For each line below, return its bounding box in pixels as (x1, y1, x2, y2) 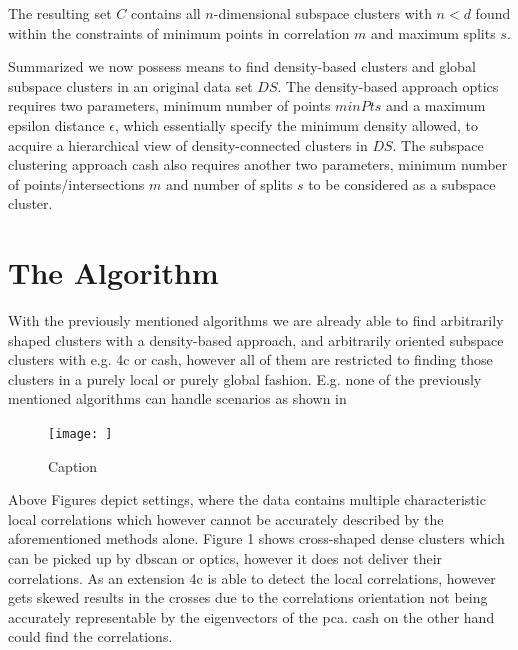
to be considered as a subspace (308, 173, 496, 194)
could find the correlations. (8, 626, 173, 647)
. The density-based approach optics (277, 75, 499, 96)
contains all (130, 3, 201, 23)
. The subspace (392, 134, 484, 155)
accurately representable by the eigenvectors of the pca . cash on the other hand (8, 606, 495, 627)
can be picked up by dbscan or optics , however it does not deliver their (8, 548, 443, 569)
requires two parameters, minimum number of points (8, 95, 331, 116)
